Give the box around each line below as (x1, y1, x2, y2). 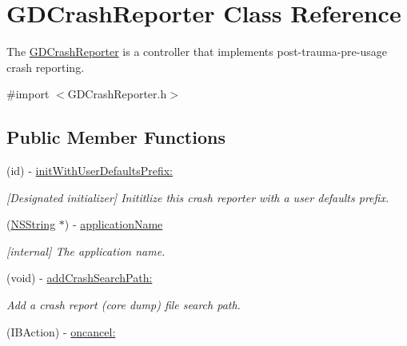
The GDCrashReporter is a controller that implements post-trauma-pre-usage (6, 43, 387, 60)
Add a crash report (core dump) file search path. (6, 296, 241, 313)
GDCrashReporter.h (67, 86, 167, 102)
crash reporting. (6, 58, 85, 75)
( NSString (6, 216, 56, 233)
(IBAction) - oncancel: (6, 323, 116, 340)
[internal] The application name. (6, 242, 166, 259)
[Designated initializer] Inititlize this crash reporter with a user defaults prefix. (6, 189, 389, 205)
